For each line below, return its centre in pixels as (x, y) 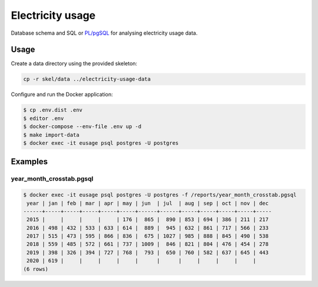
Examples (29, 162)
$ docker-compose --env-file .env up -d (82, 127)
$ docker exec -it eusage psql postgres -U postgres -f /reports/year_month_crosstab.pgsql (160, 195)
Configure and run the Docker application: (62, 95)
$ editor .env (44, 118)
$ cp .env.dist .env (53, 110)
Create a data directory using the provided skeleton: (74, 64)
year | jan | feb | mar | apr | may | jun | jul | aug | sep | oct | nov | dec (148, 203)
